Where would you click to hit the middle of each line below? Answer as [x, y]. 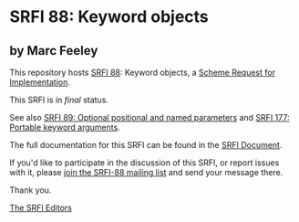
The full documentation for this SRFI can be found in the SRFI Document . [146, 145]
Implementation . [40, 82]
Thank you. [31, 190]
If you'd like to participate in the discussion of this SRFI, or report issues [144, 163]
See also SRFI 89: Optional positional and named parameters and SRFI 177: [149, 117]
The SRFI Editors [41, 208]
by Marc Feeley [54, 51]
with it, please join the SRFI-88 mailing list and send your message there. [146, 172]
